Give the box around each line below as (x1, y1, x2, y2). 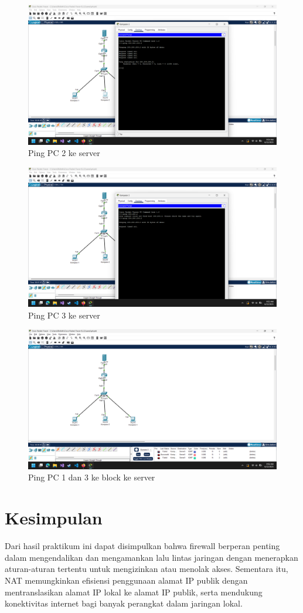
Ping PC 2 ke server (28, 147, 100, 159)
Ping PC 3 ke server (28, 309, 100, 321)
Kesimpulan (5, 506, 103, 530)
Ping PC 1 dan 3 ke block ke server (28, 471, 155, 483)
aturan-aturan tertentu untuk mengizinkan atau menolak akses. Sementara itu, (5, 563, 288, 575)
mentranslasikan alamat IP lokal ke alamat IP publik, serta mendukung (5, 585, 263, 598)
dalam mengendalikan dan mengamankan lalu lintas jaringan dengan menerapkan (5, 551, 298, 563)
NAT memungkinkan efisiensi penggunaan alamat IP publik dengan (5, 574, 248, 586)
